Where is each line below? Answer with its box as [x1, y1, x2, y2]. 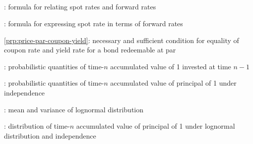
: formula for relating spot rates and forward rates [4, 1, 156, 12]
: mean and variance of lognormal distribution [4, 104, 144, 114]
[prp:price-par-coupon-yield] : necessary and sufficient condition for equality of [4, 35, 239, 45]
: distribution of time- [4, 121, 70, 131]
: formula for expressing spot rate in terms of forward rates [4, 18, 183, 28]
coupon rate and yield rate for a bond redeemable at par [4, 45, 176, 55]
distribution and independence [4, 130, 96, 141]
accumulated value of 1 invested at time [110, 61, 231, 71]
